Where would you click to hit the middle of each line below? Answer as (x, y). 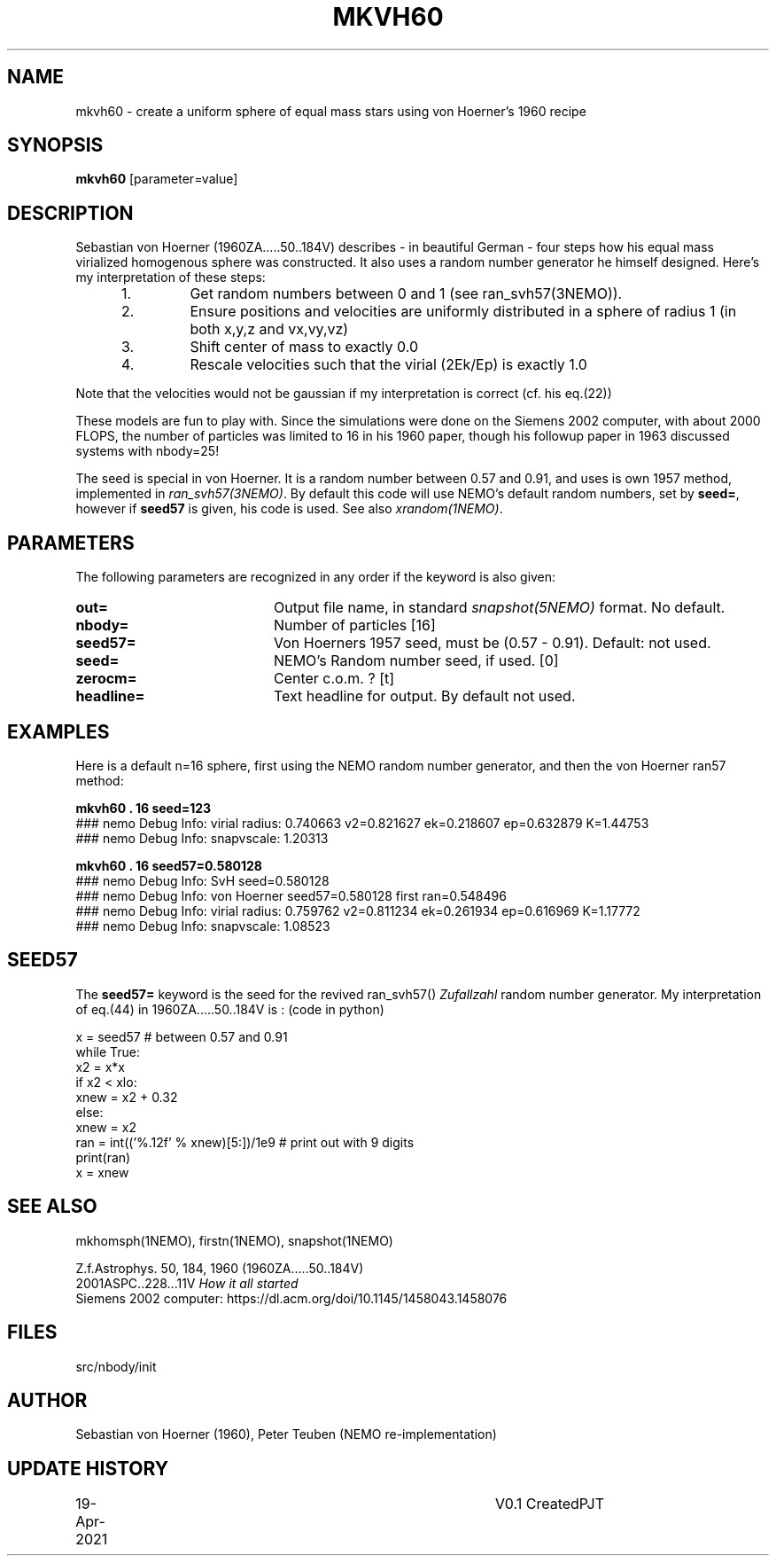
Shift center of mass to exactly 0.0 (304, 347)
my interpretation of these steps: (171, 277)
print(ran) (103, 1157)
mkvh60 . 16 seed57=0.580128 (169, 865)
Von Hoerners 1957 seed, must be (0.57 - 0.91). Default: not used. (492, 643)
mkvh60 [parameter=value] (157, 179)
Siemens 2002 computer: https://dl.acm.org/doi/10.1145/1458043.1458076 (291, 1298)
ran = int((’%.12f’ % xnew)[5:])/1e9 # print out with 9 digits (245, 1142)
